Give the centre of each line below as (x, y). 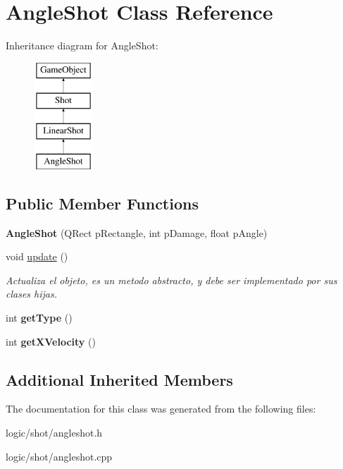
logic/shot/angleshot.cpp (59, 456)
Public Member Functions (102, 203)
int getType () (39, 318)
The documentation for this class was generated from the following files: (161, 409)
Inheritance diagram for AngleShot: (82, 45)
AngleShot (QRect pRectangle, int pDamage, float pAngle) (137, 232)
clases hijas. (32, 294)
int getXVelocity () (51, 341)
